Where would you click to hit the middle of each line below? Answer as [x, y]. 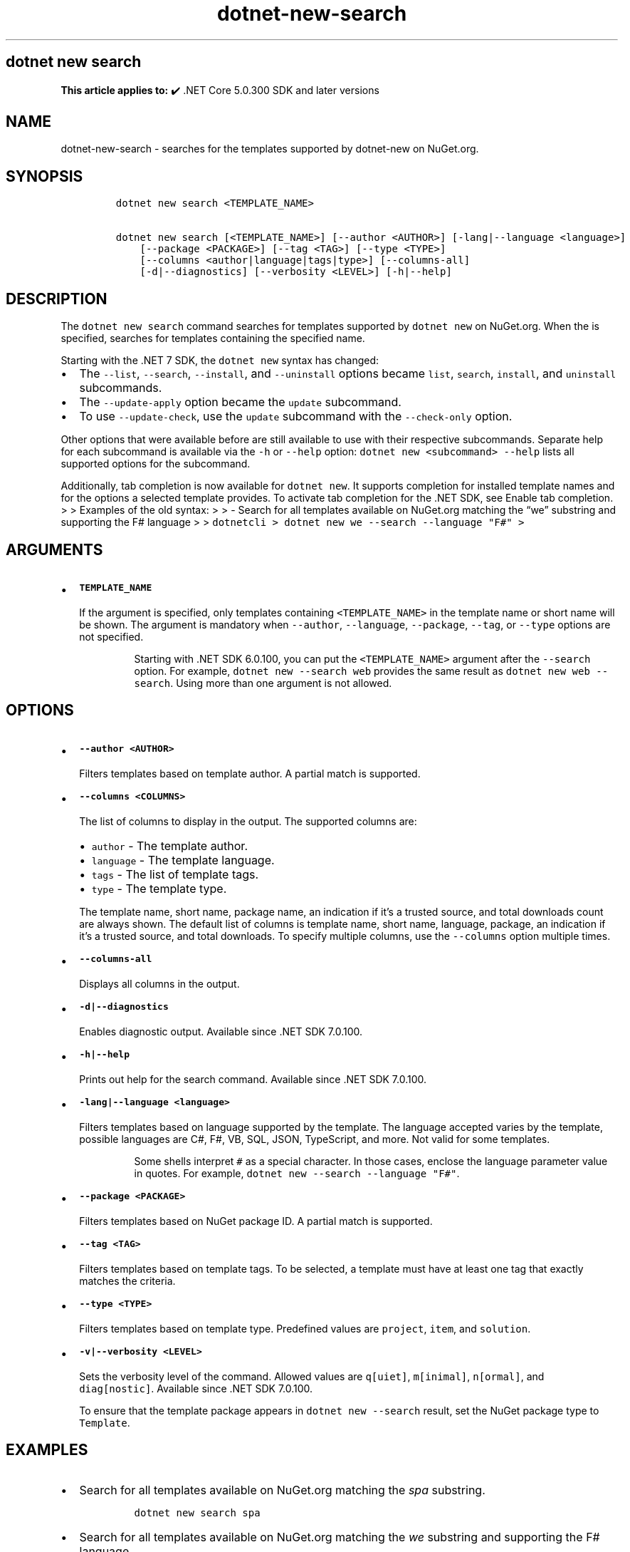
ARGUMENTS [54, 549]
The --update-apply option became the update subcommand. [240, 402]
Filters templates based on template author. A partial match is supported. [250, 773]
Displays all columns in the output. [159, 983]
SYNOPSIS [44, 176]
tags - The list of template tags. [175, 874]
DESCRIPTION [57, 299]
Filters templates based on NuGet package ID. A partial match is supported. [256, 1221]
